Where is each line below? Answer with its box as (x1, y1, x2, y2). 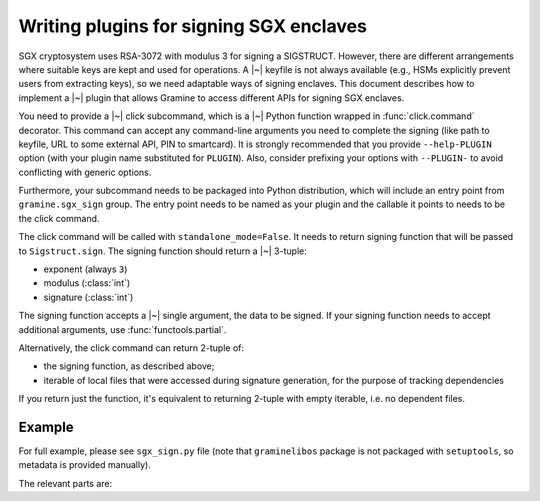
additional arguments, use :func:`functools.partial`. (18, 323, 227, 335)
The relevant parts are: (18, 477, 113, 489)
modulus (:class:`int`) (43, 277, 131, 289)
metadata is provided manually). (18, 459, 152, 471)
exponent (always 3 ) (43, 263, 128, 275)
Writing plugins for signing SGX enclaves (18, 15, 367, 37)
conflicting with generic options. (18, 166, 152, 178)
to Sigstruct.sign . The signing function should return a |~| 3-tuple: (18, 245, 307, 257)
